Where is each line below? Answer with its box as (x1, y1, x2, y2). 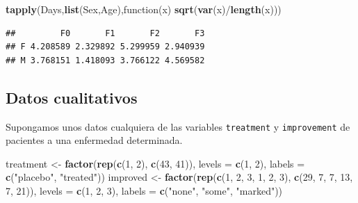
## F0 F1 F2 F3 (6, 28, 205, 38)
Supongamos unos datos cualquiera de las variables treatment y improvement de (6, 119, 350, 133)
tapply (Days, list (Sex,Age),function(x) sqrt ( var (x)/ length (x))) (6, 2, 282, 16)
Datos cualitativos (6, 86, 138, 108)
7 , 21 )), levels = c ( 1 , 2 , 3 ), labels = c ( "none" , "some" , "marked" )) (6, 184, 283, 198)
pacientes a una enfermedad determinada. (6, 133, 183, 147)
